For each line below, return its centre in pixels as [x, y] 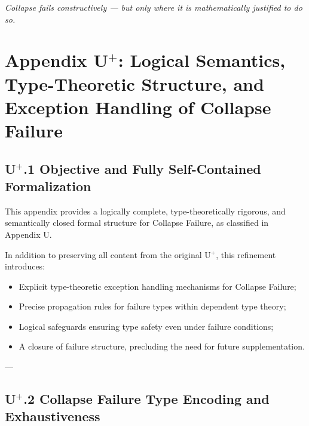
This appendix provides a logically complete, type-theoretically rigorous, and [145, 211]
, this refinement [246, 254]
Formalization [48, 186]
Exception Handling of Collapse [138, 107]
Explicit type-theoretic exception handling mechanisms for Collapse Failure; [157, 286]
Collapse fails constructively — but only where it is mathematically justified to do [154, 7]
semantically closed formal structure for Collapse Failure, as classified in [137, 223]
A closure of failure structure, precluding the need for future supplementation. [162, 346]
